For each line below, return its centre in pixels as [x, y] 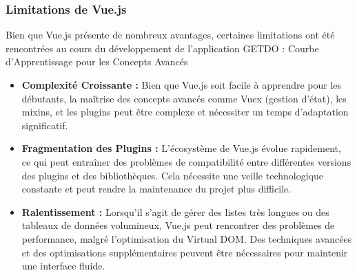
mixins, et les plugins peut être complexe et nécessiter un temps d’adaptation [185, 112]
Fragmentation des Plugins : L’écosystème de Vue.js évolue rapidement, [181, 148]
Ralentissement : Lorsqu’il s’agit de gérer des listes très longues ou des [175, 211]
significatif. [45, 125]
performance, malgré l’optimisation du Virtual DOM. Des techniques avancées [187, 238]
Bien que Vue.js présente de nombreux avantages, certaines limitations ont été [170, 35]
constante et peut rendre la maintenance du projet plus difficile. [156, 189]
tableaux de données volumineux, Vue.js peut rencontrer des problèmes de [178, 225]
